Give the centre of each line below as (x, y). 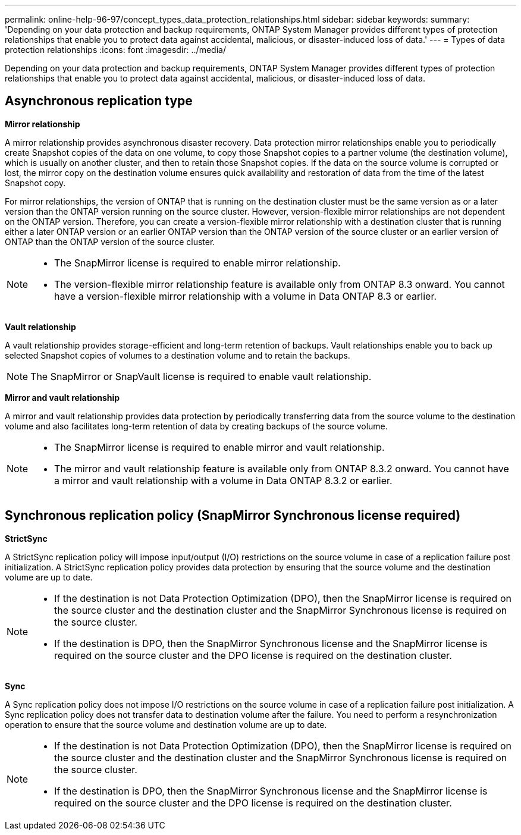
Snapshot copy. (35, 183)
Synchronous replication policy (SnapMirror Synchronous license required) (233, 516)
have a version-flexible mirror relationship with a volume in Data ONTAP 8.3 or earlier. (246, 296)
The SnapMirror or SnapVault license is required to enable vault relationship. (201, 376)
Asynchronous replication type (99, 101)
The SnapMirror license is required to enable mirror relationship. (197, 263)
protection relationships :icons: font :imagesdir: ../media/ (115, 50)
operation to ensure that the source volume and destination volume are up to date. (166, 724)
